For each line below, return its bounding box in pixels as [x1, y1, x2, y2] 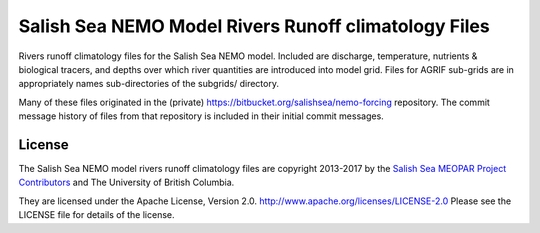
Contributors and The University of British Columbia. [18, 176, 235, 189]
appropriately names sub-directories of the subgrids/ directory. [18, 78, 280, 90]
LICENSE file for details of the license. [18, 209, 175, 221]
